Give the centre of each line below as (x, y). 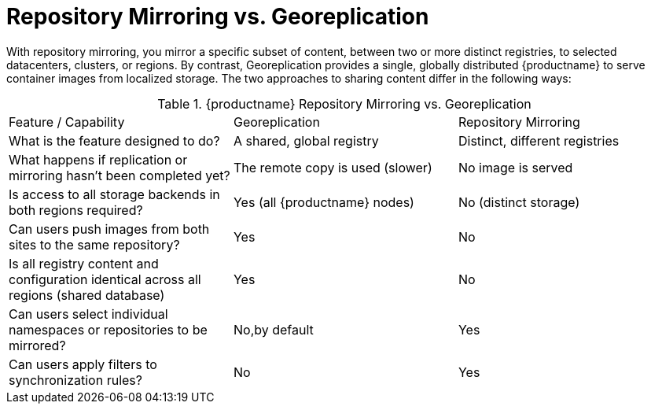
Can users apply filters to (83, 364)
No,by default (273, 329)
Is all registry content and (84, 263)
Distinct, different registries (539, 140)
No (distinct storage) (519, 202)
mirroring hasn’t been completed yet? (120, 175)
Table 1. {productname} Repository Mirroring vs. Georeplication (344, 103)
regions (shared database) (87, 295)
